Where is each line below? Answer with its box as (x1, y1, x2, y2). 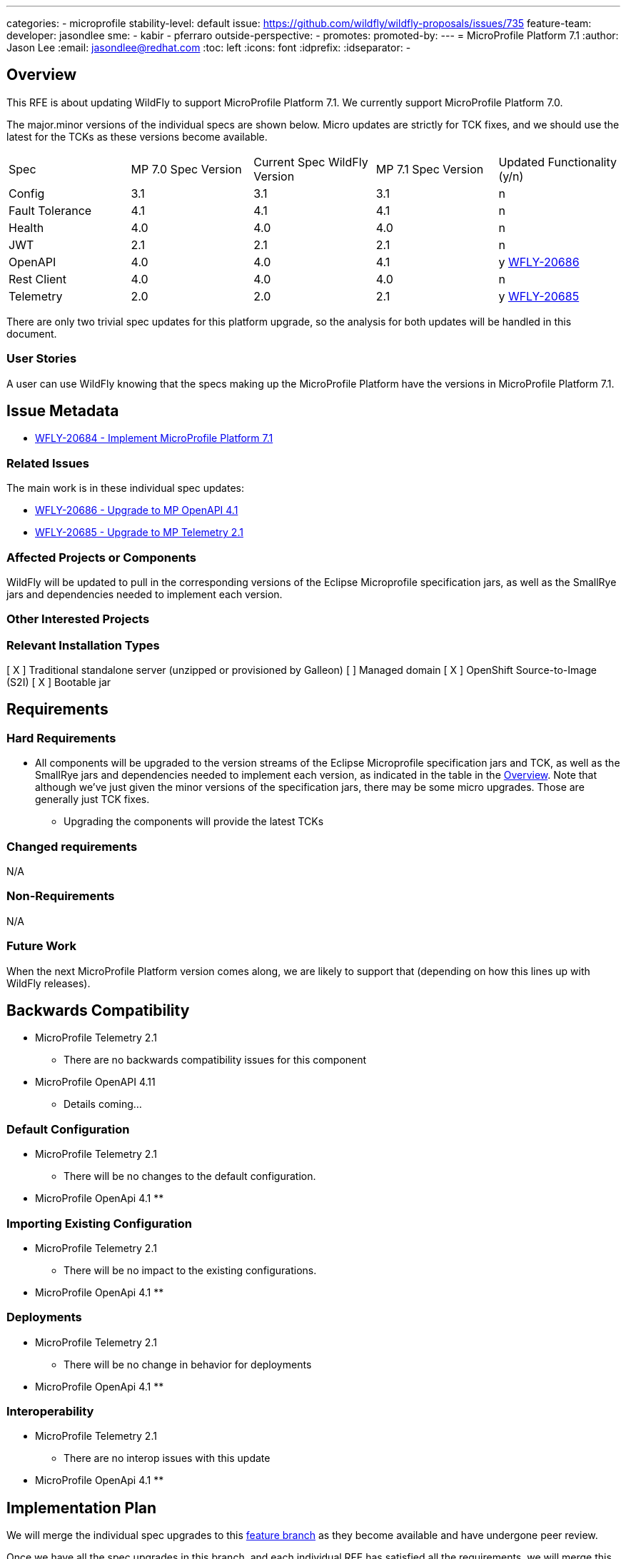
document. (6, 327, 57, 340)
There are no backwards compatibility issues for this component (64, 1054, 367, 1066)
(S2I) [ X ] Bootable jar (6, 676, 111, 689)
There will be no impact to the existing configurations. (64, 1263, 317, 1276)
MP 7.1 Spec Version (375, 161, 484, 176)
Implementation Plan (6, 1498, 157, 1517)
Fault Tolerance (9, 203, 92, 218)
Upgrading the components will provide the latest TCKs (64, 815, 324, 828)
